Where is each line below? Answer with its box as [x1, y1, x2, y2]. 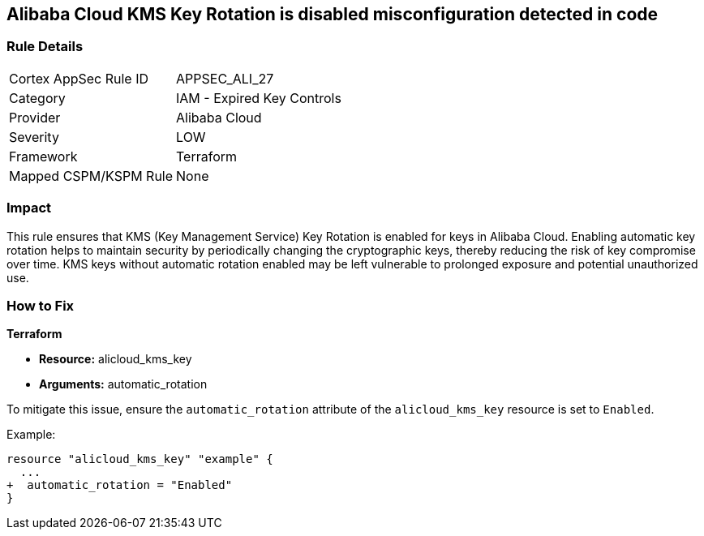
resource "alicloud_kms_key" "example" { [6, 452, 273, 466]
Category [9, 89, 66, 106]
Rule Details [6, 38, 84, 55]
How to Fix [6, 297, 75, 314]
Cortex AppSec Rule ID [9, 70, 149, 87]
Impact [6, 199, 52, 217]
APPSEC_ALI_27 [176, 70, 274, 87]
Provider [9, 109, 61, 126]
